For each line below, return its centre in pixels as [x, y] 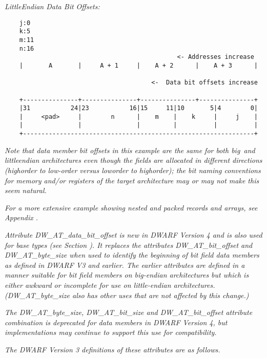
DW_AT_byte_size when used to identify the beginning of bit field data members [132, 255]
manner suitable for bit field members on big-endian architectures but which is [127, 275]
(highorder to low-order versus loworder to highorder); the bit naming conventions [133, 170]
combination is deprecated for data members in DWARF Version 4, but [116, 322]
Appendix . [22, 217]
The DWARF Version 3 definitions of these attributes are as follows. [112, 349]
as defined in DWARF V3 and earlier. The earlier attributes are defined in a [125, 265]
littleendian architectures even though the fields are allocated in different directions [133, 160]
